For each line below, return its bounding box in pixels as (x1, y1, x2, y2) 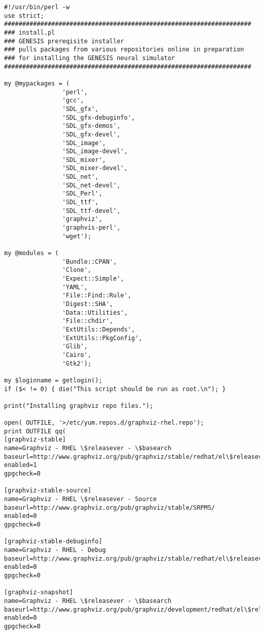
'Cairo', (62, 351, 91, 359)
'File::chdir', (62, 317, 113, 325)
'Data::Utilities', (62, 309, 128, 316)
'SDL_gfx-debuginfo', (62, 114, 135, 121)
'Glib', (62, 343, 88, 350)
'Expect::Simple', (62, 275, 124, 282)
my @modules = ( (4, 250, 59, 257)
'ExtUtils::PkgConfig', (62, 334, 143, 342)
